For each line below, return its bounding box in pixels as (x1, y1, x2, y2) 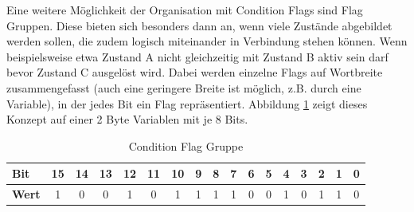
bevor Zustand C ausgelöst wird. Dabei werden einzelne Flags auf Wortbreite (6, 64, 383, 80)
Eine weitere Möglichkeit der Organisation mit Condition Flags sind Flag (6, 2, 363, 18)
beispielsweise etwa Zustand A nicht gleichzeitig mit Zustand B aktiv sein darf (6, 48, 389, 65)
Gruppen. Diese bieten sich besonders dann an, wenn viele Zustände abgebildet (6, 17, 393, 33)
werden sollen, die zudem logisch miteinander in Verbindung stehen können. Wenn (6, 33, 408, 49)
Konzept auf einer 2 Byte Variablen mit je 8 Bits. (6, 111, 248, 128)
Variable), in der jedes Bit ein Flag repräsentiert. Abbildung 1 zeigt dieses (6, 95, 368, 112)
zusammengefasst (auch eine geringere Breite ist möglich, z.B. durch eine (6, 79, 361, 96)
